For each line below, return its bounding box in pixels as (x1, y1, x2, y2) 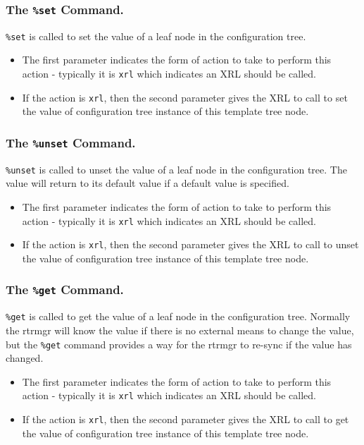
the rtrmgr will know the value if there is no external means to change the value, (6, 322, 354, 337)
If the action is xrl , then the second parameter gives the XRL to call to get (22, 412, 349, 426)
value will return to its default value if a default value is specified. (6, 176, 289, 190)
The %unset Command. (6, 133, 136, 151)
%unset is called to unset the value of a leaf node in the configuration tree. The (6, 161, 347, 176)
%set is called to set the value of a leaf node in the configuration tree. (6, 28, 306, 43)
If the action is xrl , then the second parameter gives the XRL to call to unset (22, 237, 359, 252)
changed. (6, 350, 44, 365)
